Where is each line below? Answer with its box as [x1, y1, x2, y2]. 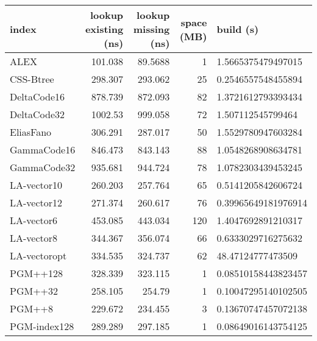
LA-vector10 [10, 178, 63, 192]
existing [85, 22, 124, 36]
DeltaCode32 [10, 107, 65, 121]
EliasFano [10, 125, 52, 139]
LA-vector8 [10, 231, 58, 245]
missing [133, 22, 170, 36]
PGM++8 [10, 301, 54, 315]
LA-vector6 [10, 213, 58, 227]
